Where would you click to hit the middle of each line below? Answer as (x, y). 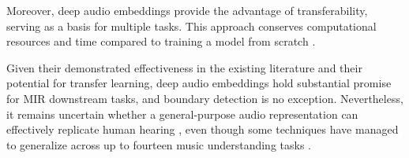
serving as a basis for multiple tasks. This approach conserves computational (191, 26)
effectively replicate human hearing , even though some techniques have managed (203, 129)
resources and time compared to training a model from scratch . (161, 41)
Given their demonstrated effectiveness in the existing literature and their (184, 67)
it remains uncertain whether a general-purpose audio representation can (182, 114)
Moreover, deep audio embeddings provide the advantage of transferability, (187, 10)
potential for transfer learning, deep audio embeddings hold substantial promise (199, 83)
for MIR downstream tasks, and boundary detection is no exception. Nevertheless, (205, 98)
